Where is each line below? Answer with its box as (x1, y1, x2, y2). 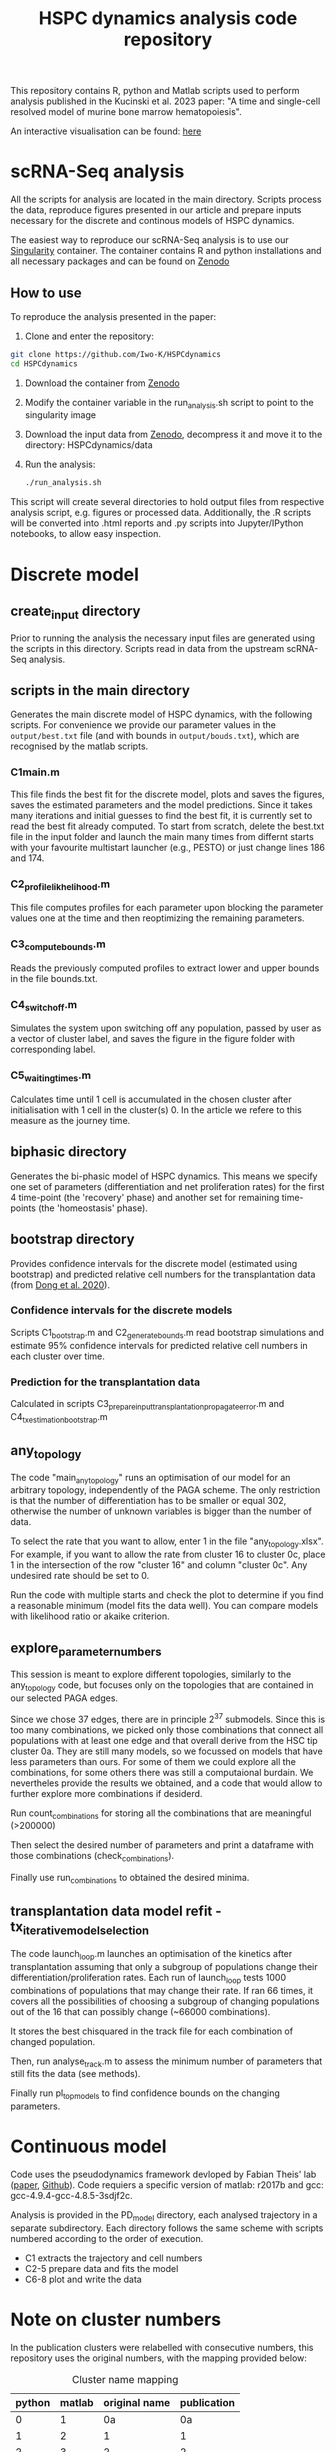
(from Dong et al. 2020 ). (10, 1278, 110, 1291)
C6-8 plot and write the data (24, 2273, 142, 2285)
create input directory (10, 602, 141, 622)
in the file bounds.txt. (10, 972, 98, 984)
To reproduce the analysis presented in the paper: (10, 310, 217, 322)
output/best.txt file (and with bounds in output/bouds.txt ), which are (10, 730, 300, 742)
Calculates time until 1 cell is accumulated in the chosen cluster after (10, 1093, 292, 1105)
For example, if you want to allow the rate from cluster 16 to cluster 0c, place (10, 1548, 326, 1561)
